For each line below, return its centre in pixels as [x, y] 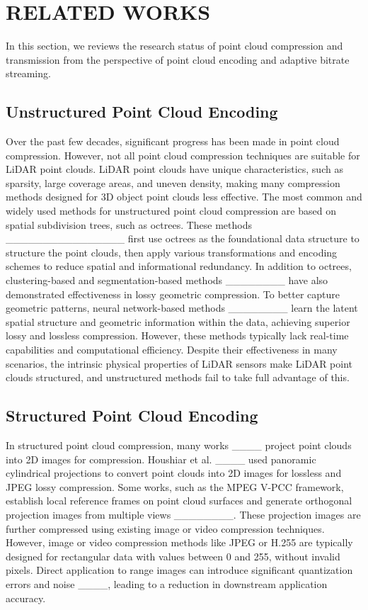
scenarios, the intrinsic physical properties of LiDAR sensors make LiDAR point [179, 363]
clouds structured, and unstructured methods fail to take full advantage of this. [178, 377]
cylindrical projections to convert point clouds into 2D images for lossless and [174, 473]
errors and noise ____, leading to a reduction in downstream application [167, 583]
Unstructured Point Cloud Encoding [142, 112]
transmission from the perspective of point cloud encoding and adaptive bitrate [178, 59]
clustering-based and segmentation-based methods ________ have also [167, 280]
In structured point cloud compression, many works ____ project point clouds [179, 445]
